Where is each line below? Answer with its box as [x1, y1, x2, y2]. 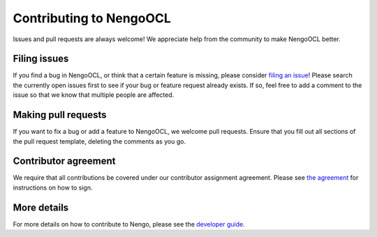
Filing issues [13, 53, 69, 65]
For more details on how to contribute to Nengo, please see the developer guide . [13, 220, 246, 228]
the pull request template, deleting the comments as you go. [13, 137, 186, 146]
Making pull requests [13, 109, 108, 121]
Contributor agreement [13, 155, 116, 167]
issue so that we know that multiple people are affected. [13, 91, 175, 99]
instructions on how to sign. [13, 183, 94, 192]
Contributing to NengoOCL [13, 10, 171, 26]
